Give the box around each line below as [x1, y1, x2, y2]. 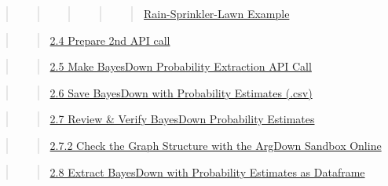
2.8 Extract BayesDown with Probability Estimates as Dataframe [49, 163, 365, 180]
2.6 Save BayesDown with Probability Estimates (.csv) [49, 84, 313, 100]
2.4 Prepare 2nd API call [49, 31, 170, 48]
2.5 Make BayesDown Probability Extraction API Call [49, 58, 312, 75]
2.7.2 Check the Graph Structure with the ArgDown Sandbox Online [49, 137, 382, 153]
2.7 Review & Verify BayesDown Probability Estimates [49, 111, 315, 127]
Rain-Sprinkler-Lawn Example [143, 5, 290, 21]
